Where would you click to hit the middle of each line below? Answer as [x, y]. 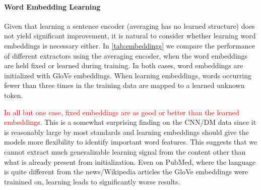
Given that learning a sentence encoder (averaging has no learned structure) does [129, 26]
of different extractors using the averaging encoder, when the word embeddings [126, 55]
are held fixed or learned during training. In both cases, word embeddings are [124, 65]
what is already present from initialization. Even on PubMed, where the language [130, 161]
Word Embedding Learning [52, 6]
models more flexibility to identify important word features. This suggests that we [131, 142]
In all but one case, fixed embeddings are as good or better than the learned [122, 112]
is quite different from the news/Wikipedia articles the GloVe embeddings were [126, 172]
